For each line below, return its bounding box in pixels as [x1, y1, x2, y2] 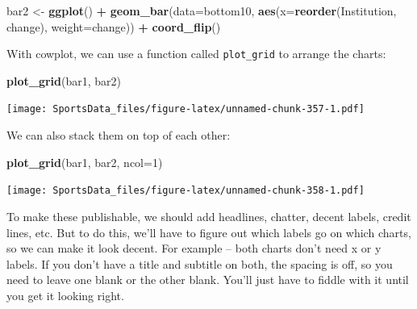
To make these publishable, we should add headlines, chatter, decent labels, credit [6, 207, 411, 224]
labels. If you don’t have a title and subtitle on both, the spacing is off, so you [6, 255, 393, 272]
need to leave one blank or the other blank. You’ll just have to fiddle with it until [6, 271, 409, 288]
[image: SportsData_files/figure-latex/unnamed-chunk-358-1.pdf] [6, 185, 365, 197]
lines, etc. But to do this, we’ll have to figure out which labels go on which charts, [6, 223, 411, 240]
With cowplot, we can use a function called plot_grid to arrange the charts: [6, 45, 386, 62]
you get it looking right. [6, 286, 124, 303]
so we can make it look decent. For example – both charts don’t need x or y [6, 240, 382, 257]
